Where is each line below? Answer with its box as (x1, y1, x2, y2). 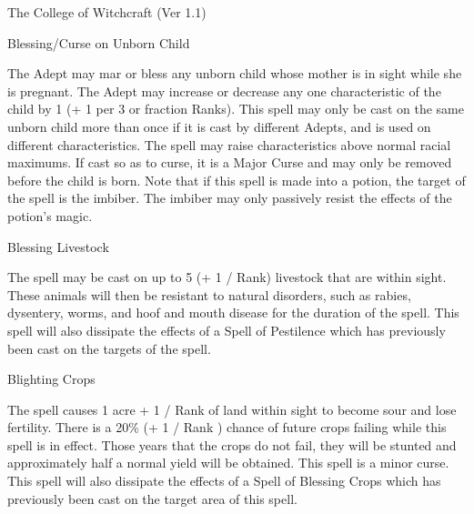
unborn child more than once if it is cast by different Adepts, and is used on (7, 116, 431, 136)
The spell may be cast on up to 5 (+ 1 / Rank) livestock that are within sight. (7, 267, 447, 287)
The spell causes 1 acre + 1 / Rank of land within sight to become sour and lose (7, 399, 457, 418)
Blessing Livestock (7, 237, 109, 256)
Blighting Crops (7, 369, 96, 388)
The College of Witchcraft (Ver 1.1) (7, 3, 207, 21)
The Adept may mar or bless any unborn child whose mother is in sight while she (7, 64, 462, 83)
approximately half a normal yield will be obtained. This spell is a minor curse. (7, 453, 449, 472)
